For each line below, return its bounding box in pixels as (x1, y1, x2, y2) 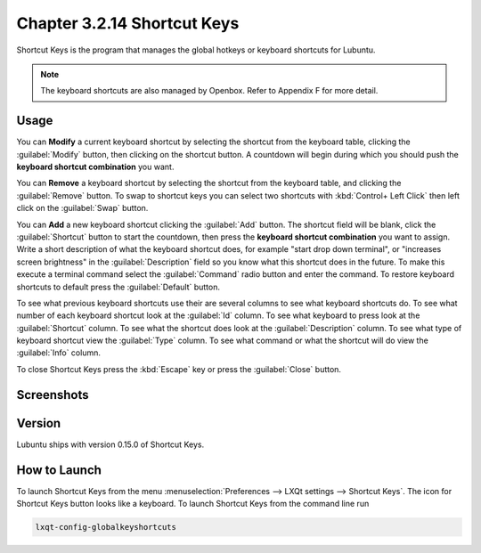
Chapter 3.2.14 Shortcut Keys (16, 13, 240, 33)
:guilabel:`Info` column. (16, 347, 102, 358)
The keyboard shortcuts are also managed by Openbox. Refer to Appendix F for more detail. (40, 85, 379, 96)
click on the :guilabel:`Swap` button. (16, 203, 149, 214)
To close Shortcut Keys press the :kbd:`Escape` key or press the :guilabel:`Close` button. (16, 363, 342, 374)
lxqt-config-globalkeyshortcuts (35, 522, 177, 533)
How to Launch (16, 462, 102, 477)
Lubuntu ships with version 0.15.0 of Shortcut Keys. (16, 439, 205, 450)
